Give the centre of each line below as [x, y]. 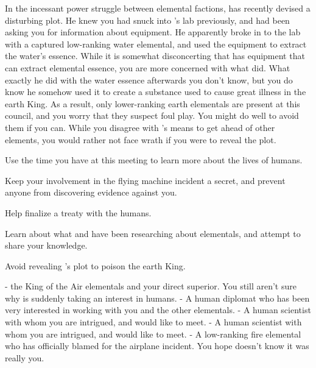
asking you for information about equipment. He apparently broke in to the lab [153, 32]
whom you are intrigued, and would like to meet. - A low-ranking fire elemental [153, 334]
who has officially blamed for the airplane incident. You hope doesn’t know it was [157, 346]
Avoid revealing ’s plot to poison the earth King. [95, 265]
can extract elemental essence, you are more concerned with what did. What [148, 67]
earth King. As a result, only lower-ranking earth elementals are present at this [153, 103]
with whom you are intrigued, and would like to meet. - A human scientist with [153, 322]
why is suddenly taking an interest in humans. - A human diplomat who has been [157, 298]
